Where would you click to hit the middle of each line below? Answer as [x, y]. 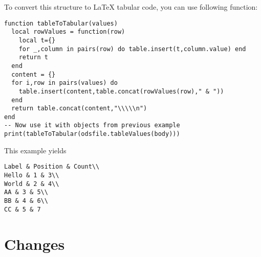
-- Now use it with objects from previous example [92, 125]
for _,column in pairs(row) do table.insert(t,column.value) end [132, 49]
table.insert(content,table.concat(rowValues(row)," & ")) [121, 91]
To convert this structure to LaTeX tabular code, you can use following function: [131, 7]
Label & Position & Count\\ [52, 167]
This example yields [35, 150]
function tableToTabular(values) [61, 23]
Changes [35, 243]
